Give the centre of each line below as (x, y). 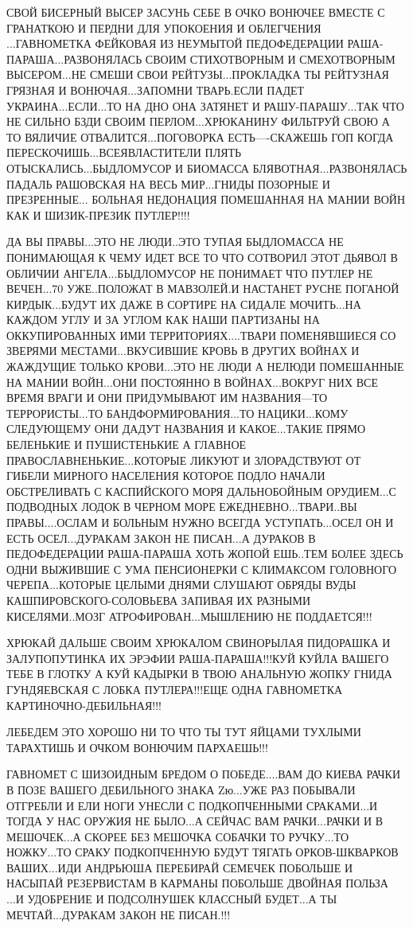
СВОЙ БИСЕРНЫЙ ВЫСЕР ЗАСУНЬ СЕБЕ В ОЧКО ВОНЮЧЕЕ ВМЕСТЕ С (196, 12)
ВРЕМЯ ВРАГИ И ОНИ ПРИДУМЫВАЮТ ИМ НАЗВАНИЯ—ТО (167, 398)
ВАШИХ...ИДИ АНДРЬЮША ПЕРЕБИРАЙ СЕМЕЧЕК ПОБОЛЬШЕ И (180, 867)
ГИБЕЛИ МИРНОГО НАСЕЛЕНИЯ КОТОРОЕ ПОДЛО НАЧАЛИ (166, 476)
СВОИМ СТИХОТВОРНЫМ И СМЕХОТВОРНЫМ (270, 58)
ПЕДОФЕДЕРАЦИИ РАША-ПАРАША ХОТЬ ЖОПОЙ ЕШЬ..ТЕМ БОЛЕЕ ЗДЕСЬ (205, 554)
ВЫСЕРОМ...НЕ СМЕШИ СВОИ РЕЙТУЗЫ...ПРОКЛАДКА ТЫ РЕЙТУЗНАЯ (198, 74)
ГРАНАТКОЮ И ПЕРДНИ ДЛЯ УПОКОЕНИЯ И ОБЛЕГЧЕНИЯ (164, 27)
